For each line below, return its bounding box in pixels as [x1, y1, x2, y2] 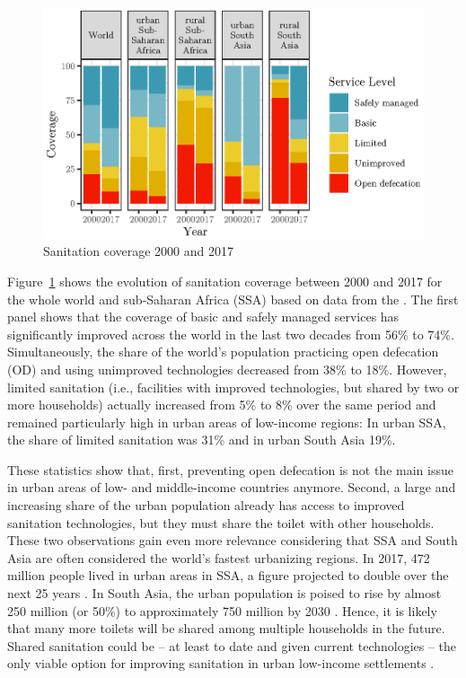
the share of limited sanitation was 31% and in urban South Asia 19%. [7, 430, 396, 449]
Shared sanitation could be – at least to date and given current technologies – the [7, 636, 457, 655]
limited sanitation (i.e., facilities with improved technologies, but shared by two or [7, 377, 460, 396]
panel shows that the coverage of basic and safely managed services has [7, 307, 400, 326]
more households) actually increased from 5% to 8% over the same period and [7, 395, 436, 414]
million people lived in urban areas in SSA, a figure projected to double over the [7, 566, 449, 585]
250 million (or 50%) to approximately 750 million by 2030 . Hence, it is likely [7, 601, 437, 620]
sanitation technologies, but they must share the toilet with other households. [7, 513, 435, 532]
